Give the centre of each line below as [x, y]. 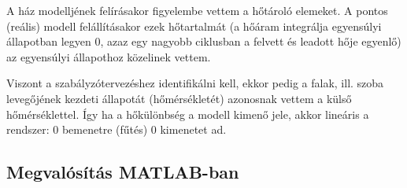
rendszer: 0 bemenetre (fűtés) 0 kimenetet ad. [117, 129]
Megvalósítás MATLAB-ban [123, 172]
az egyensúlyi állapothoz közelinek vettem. [109, 56]
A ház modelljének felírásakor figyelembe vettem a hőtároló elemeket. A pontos [197, 10]
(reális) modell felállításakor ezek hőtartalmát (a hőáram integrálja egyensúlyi [194, 26]
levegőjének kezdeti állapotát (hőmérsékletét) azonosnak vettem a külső [179, 98]
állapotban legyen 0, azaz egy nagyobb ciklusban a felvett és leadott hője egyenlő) [204, 41]
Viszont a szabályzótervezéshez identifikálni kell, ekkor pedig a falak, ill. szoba [195, 83]
